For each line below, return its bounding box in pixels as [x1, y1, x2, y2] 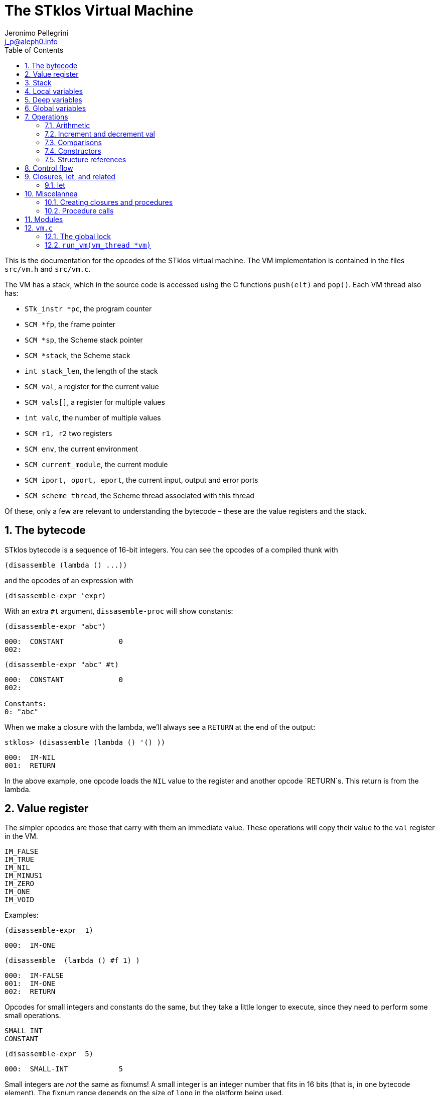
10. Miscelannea [25, 189, 78, 198]
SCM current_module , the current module [25, 460, 168, 469]
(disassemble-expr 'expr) [5, 591, 106, 600]
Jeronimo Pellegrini [5, 28, 68, 37]
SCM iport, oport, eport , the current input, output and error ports [25, 475, 258, 484]
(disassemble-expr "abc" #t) [5, 660, 119, 669]
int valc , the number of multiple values [25, 413, 161, 422]
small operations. [5, 1011, 61, 1020]
